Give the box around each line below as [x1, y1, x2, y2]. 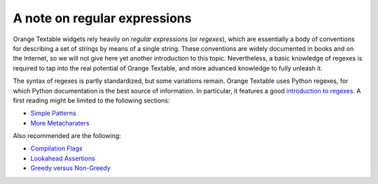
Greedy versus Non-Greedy [30, 164, 111, 172]
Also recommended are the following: [13, 132, 122, 140]
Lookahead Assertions [30, 154, 96, 162]
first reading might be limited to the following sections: [13, 96, 171, 105]
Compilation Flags [30, 144, 83, 153]
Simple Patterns [30, 109, 76, 118]
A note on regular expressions [13, 10, 192, 26]
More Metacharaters [30, 118, 90, 127]
